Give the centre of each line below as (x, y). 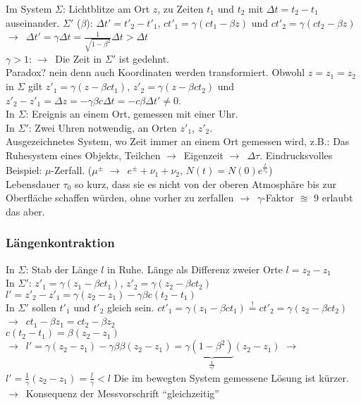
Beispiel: (24, 170)
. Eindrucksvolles (296, 155)
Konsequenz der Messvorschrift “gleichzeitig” (122, 393)
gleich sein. (130, 307)
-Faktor (279, 198)
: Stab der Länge (62, 269)
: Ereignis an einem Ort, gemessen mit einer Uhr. (132, 114)
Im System (29, 8)
